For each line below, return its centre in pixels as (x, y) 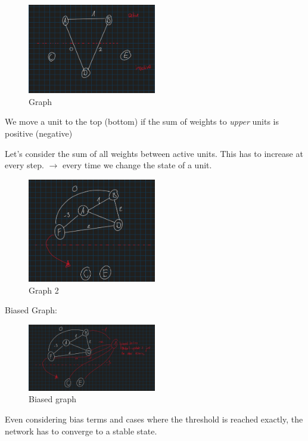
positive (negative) (39, 133)
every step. (24, 165)
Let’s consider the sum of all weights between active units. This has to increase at (154, 153)
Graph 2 (44, 290)
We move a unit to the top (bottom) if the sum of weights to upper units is (142, 121)
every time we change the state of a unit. (137, 165)
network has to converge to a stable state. (81, 431)
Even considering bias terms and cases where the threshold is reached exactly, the (154, 419)
